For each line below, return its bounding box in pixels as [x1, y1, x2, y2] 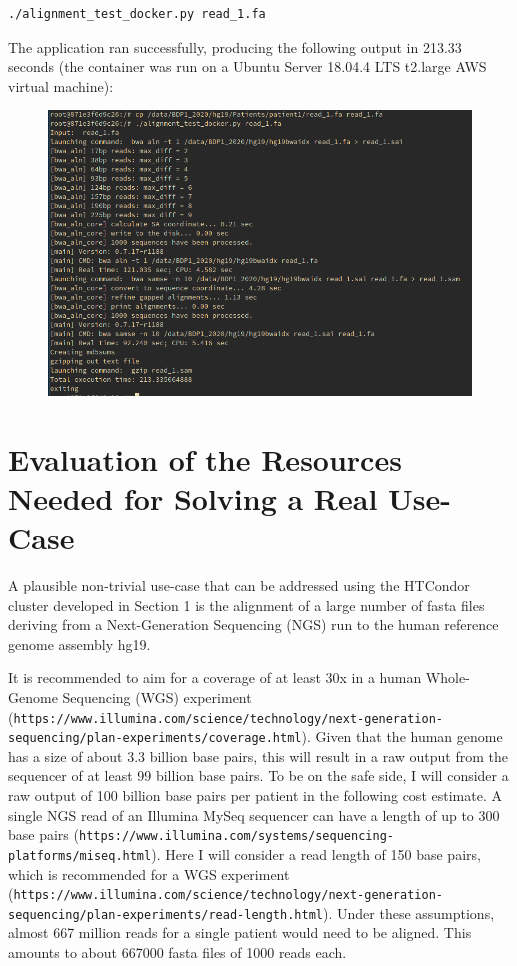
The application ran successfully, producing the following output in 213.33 [8, 36, 462, 57]
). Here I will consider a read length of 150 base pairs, [151, 843, 481, 864]
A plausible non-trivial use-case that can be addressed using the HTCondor [8, 575, 470, 595]
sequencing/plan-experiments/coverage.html [8, 731, 302, 746]
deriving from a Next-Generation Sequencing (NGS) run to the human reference [8, 614, 499, 635]
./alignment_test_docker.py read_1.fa [8, 7, 266, 21]
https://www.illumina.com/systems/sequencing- [78, 829, 394, 844]
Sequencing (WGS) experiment [62, 686, 252, 707]
